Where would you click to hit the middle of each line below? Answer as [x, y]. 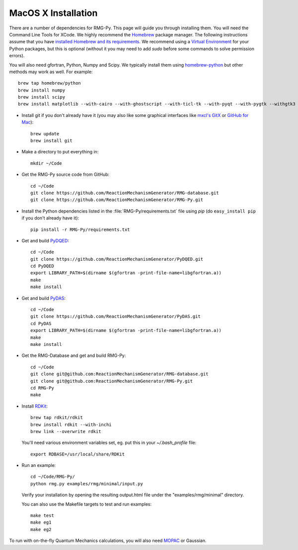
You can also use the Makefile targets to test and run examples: [86, 504]
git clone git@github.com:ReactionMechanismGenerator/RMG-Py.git [112, 381]
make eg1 [41, 522]
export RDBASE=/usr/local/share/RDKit [78, 454]
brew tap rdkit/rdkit [57, 418]
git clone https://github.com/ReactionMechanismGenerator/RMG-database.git [125, 193]
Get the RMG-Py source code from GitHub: [66, 175]
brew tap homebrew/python [50, 83]
